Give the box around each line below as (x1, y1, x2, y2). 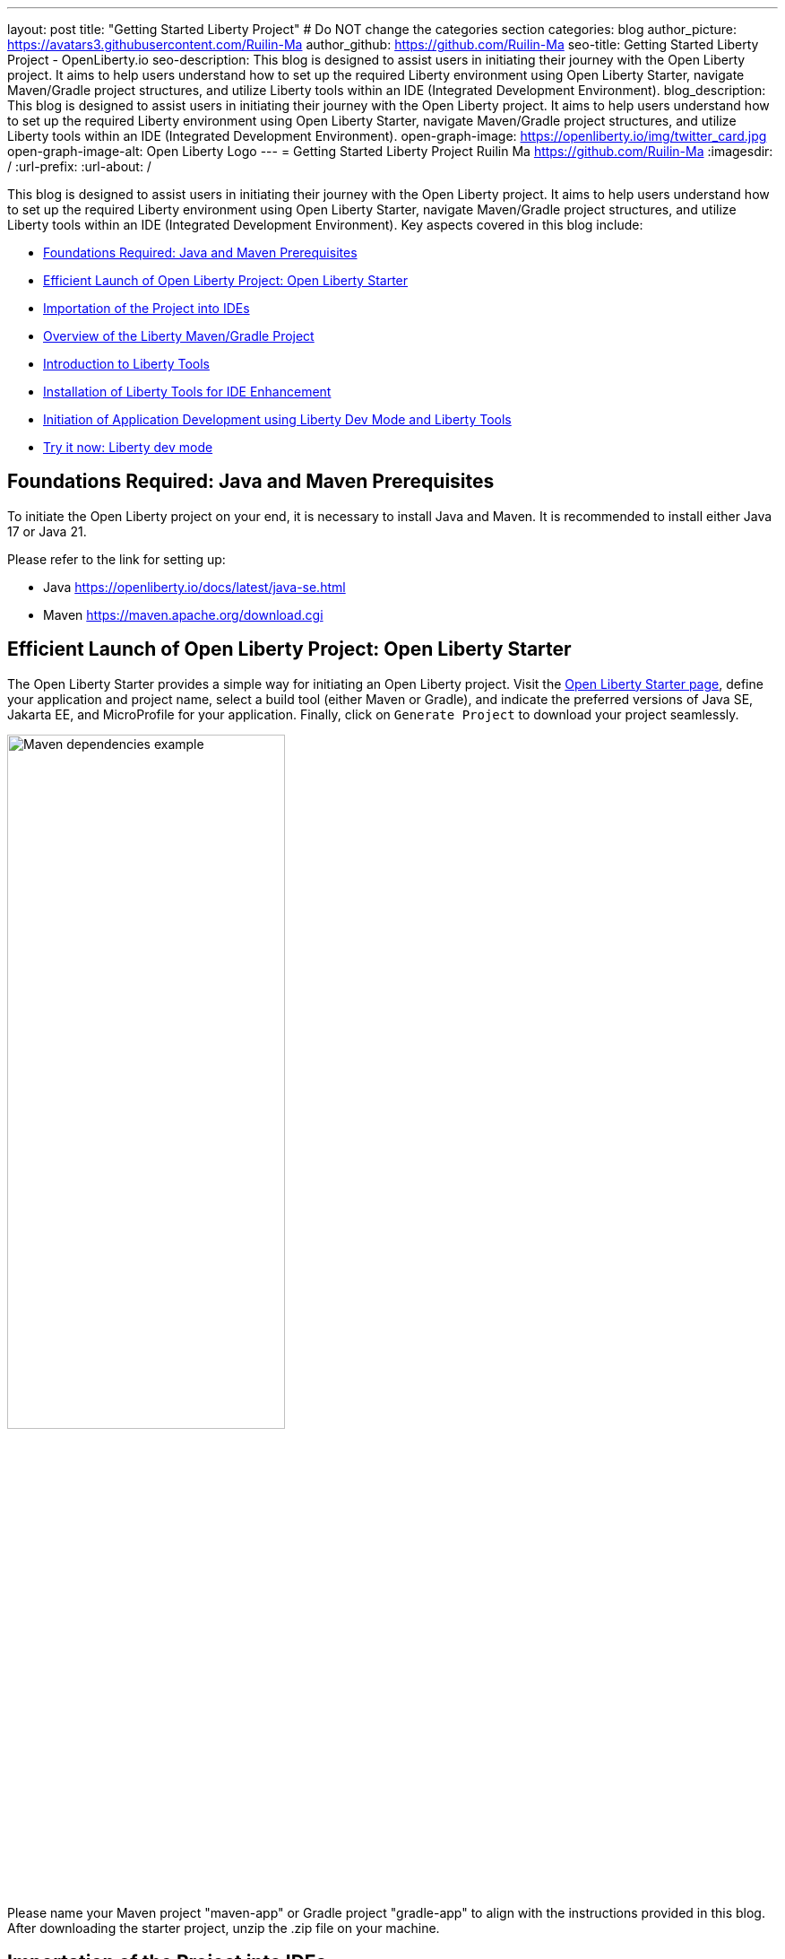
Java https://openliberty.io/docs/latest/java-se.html (43, 579, 346, 595)
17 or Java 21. (7, 523, 87, 539)
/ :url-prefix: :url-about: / (7, 159, 151, 174)
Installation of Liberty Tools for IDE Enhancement (43, 384, 332, 399)
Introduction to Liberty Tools (43, 356, 210, 371)
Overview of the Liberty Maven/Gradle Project (43, 328, 315, 344)
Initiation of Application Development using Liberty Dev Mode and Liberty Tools (43, 412, 512, 427)
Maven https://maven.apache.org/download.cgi (43, 606, 323, 623)
